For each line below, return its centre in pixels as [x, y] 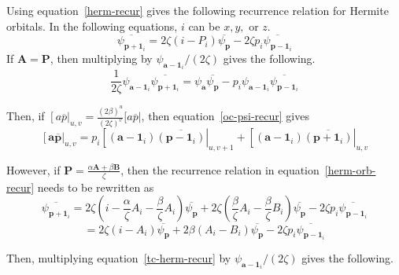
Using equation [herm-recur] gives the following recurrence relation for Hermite [198, 10]
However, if [33, 169]
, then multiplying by [101, 58]
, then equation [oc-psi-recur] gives [225, 116]
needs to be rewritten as [96, 187]
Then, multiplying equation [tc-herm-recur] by [119, 257]
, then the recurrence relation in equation [220, 169]
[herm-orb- [350, 169]
